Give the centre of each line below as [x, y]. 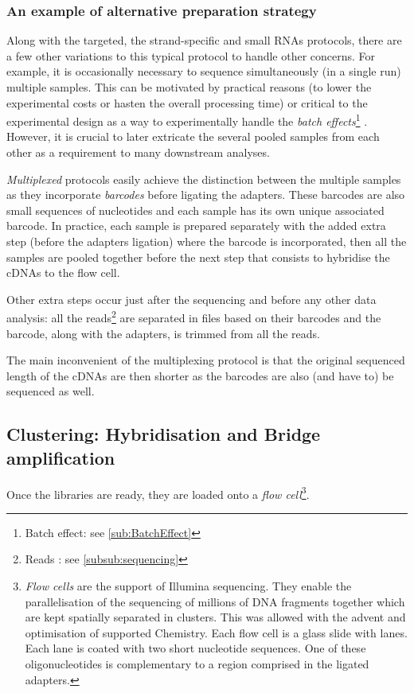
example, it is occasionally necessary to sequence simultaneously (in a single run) [204, 71]
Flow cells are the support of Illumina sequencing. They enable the [188, 586]
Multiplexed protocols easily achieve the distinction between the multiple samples [204, 179]
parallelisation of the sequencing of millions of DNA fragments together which [215, 601]
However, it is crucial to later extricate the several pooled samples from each [193, 136]
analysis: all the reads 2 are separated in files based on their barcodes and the [194, 317]
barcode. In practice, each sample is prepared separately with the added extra [196, 226]
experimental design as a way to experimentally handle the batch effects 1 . [187, 120]
